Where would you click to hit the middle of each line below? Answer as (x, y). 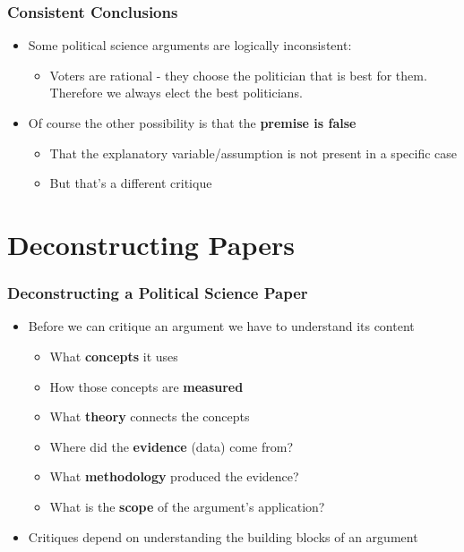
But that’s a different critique (131, 183)
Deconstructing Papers (151, 244)
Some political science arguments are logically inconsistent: (190, 45)
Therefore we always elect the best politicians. (176, 93)
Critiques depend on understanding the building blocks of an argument (223, 536)
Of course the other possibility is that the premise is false (192, 123)
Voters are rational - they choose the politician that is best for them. (238, 75)
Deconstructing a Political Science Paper (158, 293)
